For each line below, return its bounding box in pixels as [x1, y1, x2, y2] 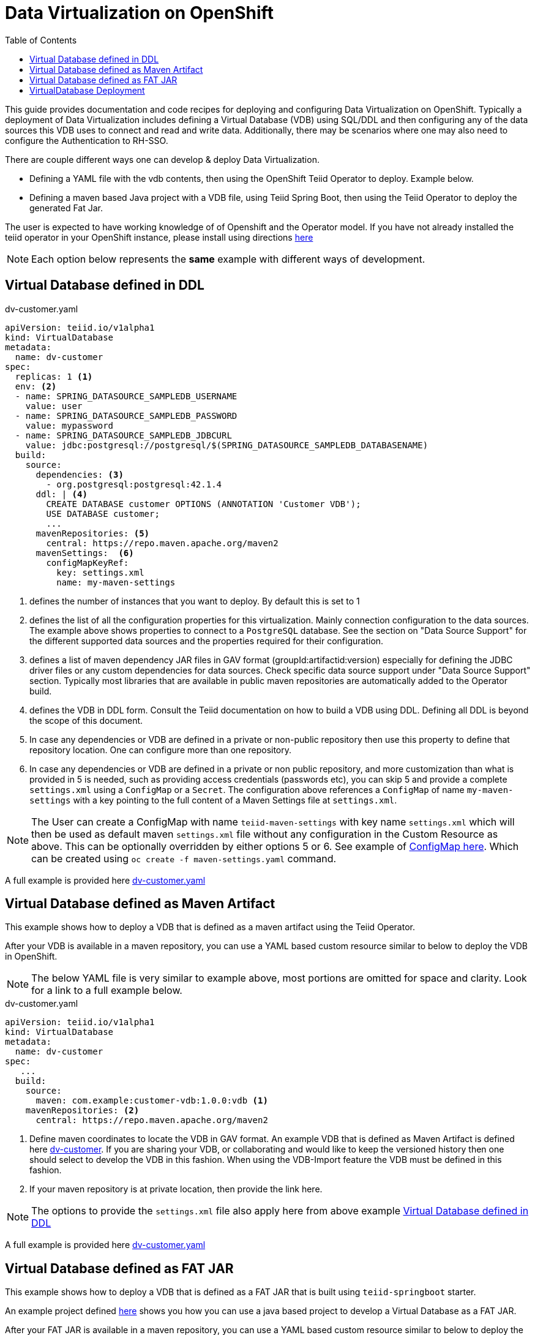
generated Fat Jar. [29, 202, 103, 213]
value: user [25, 401, 83, 411]
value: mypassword [25, 420, 114, 431]
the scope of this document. [29, 715, 143, 726]
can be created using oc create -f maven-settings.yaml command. [31, 852, 337, 865]
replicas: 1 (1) [15, 371, 93, 382]
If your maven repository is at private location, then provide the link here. [29, 1184, 323, 1195]
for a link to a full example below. [31, 984, 182, 997]
